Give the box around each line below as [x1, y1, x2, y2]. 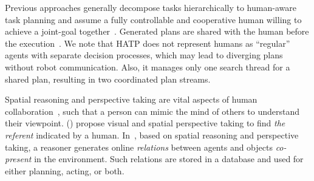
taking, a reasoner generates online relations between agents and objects [5, 140, 273, 153]
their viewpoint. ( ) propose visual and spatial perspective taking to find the [5, 117, 285, 129]
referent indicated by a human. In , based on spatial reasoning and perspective [5, 128, 299, 141]
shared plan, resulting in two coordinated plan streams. [5, 72, 211, 85]
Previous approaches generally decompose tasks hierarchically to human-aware [5, 1, 296, 13]
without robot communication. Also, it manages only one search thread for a [5, 60, 290, 73]
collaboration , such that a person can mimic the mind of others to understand [5, 104, 300, 117]
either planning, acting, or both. [5, 164, 125, 177]
